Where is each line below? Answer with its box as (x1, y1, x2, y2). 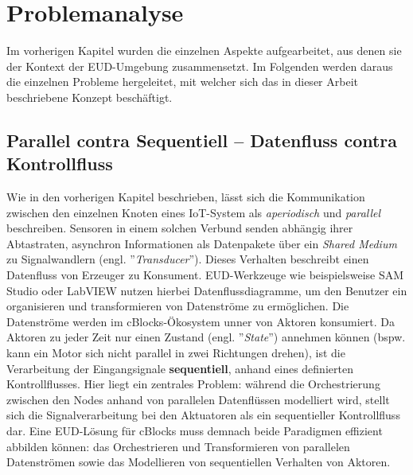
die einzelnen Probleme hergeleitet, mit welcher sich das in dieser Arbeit (6, 73, 358, 90)
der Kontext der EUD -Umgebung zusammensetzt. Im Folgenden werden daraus (6, 57, 393, 74)
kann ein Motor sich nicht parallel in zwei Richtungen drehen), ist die (6, 345, 345, 361)
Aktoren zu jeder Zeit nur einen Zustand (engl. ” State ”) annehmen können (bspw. (6, 329, 406, 345)
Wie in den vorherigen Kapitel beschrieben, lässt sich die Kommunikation (6, 189, 365, 205)
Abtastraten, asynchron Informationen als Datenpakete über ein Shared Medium (6, 235, 397, 251)
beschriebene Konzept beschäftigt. (6, 88, 173, 105)
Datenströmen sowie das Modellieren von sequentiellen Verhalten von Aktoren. (6, 454, 391, 470)
